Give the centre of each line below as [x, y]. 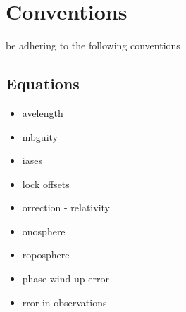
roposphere [46, 255]
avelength [43, 112]
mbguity [40, 136]
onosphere [44, 231]
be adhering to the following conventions [93, 45]
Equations [43, 83]
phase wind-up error [66, 279]
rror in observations [64, 302]
